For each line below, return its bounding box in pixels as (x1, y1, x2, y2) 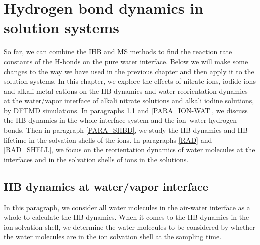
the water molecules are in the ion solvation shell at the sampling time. (4, 231, 222, 242)
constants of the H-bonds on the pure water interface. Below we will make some (4, 56, 248, 66)
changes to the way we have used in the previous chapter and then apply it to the (4, 66, 254, 76)
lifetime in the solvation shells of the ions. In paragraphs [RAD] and (4, 134, 212, 145)
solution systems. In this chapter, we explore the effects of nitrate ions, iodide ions (4, 76, 256, 86)
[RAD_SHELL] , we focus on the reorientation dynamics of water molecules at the (4, 144, 255, 155)
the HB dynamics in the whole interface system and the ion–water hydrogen (4, 115, 237, 125)
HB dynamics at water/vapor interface (4, 178, 208, 194)
